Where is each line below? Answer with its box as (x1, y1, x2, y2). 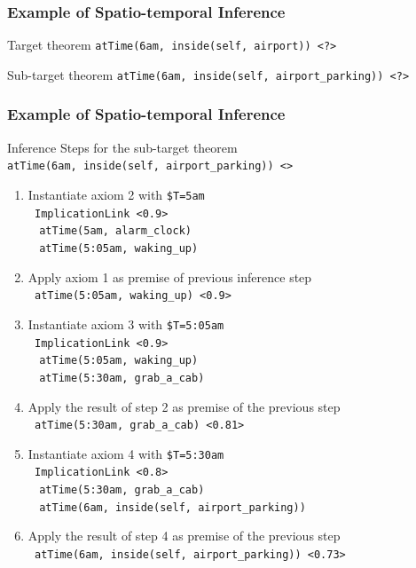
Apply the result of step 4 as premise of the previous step (27, 526, 341, 545)
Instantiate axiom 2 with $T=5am (27, 185, 205, 203)
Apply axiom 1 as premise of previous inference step (27, 267, 312, 286)
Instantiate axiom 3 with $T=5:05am (27, 314, 224, 333)
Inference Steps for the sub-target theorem (7, 138, 238, 156)
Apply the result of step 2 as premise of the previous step (27, 397, 341, 415)
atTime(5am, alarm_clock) (39, 225, 192, 238)
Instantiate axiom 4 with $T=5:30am (27, 444, 224, 462)
